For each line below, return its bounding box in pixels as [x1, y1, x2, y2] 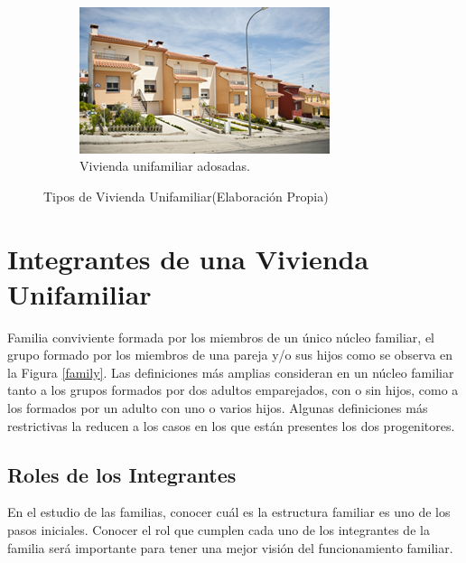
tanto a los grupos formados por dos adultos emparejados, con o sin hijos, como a [7, 380, 459, 399]
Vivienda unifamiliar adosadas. [79, 156, 250, 175]
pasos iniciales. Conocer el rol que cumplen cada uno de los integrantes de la [7, 521, 430, 540]
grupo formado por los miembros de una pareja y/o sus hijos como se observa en [7, 345, 453, 364]
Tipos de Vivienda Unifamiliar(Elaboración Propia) [43, 186, 329, 205]
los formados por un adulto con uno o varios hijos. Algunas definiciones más [7, 399, 428, 418]
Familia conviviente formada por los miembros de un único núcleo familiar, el [7, 327, 435, 346]
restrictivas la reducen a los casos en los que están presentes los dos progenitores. [7, 416, 455, 435]
